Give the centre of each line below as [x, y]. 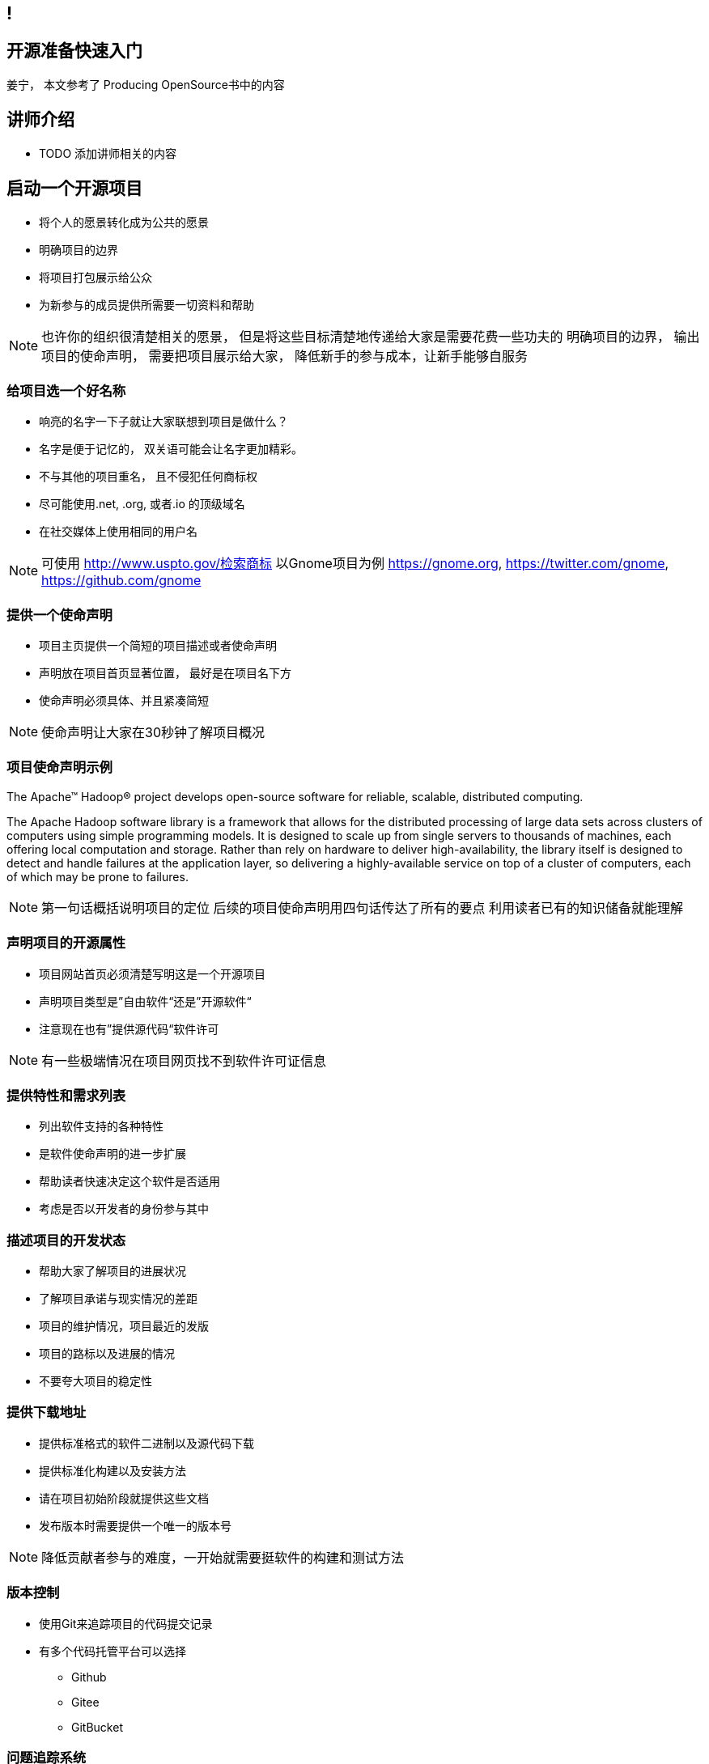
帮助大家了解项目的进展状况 [113, 1271]
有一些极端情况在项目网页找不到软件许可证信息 [184, 1060]
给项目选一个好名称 [66, 390]
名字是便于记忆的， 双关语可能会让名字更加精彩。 [171, 449]
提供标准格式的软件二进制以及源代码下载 [146, 1443]
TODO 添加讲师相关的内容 [108, 153]
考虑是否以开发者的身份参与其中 [124, 1209]
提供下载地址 [47, 1412]
